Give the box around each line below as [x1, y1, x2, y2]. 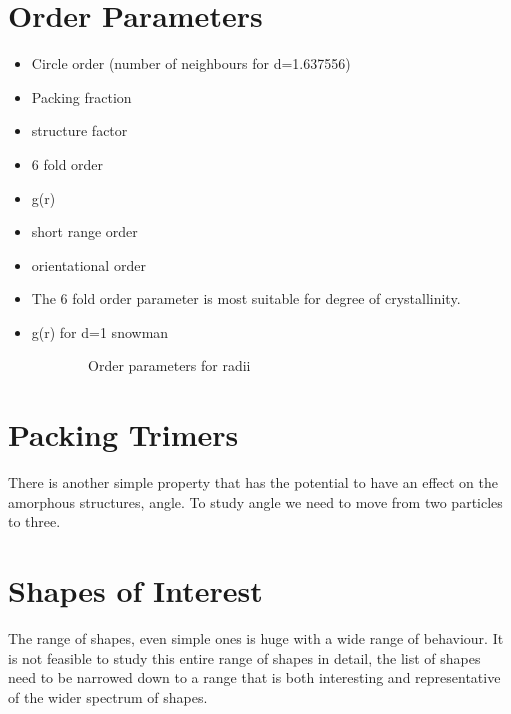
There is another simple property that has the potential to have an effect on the [8, 472, 498, 493]
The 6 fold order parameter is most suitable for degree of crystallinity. [31, 288, 461, 309]
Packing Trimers [8, 414, 239, 455]
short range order [31, 221, 138, 242]
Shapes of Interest [8, 570, 263, 611]
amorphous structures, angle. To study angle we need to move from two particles [8, 491, 503, 512]
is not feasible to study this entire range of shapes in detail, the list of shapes [8, 647, 481, 668]
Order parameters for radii [88, 355, 251, 376]
